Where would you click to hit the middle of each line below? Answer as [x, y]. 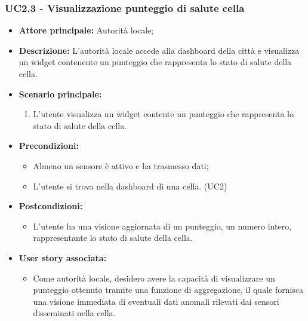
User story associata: [63, 257]
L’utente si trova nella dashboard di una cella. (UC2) [130, 186]
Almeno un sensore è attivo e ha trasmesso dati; [121, 165]
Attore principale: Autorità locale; [86, 30]
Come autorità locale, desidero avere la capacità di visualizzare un [154, 278]
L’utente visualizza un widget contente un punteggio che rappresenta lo [163, 114]
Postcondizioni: [51, 206]
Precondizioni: [49, 146]
